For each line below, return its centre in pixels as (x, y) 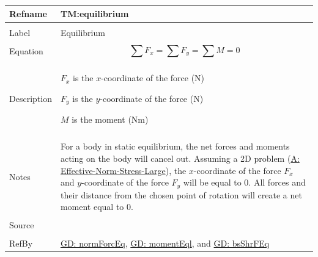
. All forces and (277, 182)
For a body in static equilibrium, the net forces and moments (175, 146)
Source (22, 225)
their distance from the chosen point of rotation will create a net (181, 194)
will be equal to (212, 182)
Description (31, 99)
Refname (28, 13)
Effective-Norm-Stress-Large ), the (123, 170)
